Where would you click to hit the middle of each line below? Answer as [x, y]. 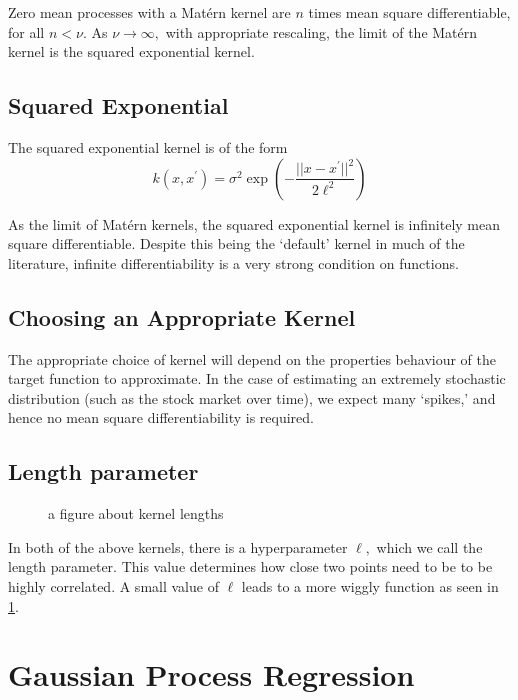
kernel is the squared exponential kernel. [131, 51]
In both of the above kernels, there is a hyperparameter [178, 546]
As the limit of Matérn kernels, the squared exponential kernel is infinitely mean [254, 223]
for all [26, 31]
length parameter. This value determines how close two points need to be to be [250, 566]
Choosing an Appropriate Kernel [182, 316]
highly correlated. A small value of [113, 585]
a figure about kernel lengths [136, 513]
